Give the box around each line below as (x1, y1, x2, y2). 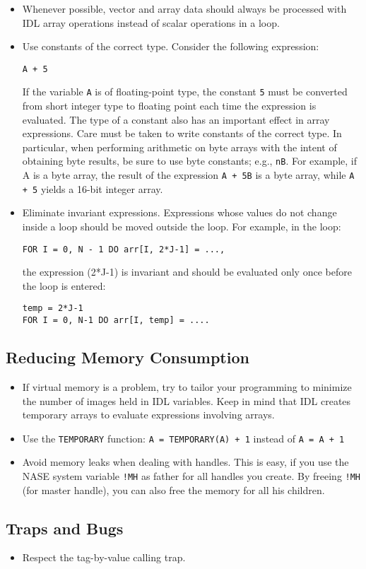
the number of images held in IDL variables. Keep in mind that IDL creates (22, 393, 351, 408)
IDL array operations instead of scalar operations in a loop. (22, 15, 280, 30)
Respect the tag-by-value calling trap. (22, 550, 186, 565)
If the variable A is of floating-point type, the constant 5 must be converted (22, 84, 348, 99)
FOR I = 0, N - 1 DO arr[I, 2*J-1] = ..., (22, 244, 225, 254)
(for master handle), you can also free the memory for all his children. (22, 482, 325, 497)
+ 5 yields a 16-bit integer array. (22, 181, 163, 196)
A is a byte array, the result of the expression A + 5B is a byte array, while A (22, 168, 355, 182)
